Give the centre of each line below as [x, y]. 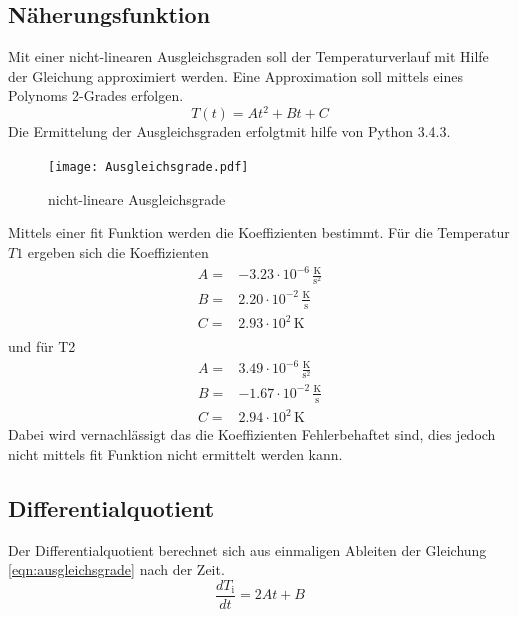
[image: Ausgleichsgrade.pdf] [148, 167]
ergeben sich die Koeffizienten [118, 251]
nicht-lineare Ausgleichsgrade [137, 198]
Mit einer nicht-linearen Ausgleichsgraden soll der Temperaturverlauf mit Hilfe [248, 56]
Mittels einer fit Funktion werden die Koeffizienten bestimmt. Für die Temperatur [259, 232]
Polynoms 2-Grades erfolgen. [96, 95]
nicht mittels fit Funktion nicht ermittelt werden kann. [175, 453]
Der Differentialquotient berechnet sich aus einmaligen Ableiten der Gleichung [247, 549]
